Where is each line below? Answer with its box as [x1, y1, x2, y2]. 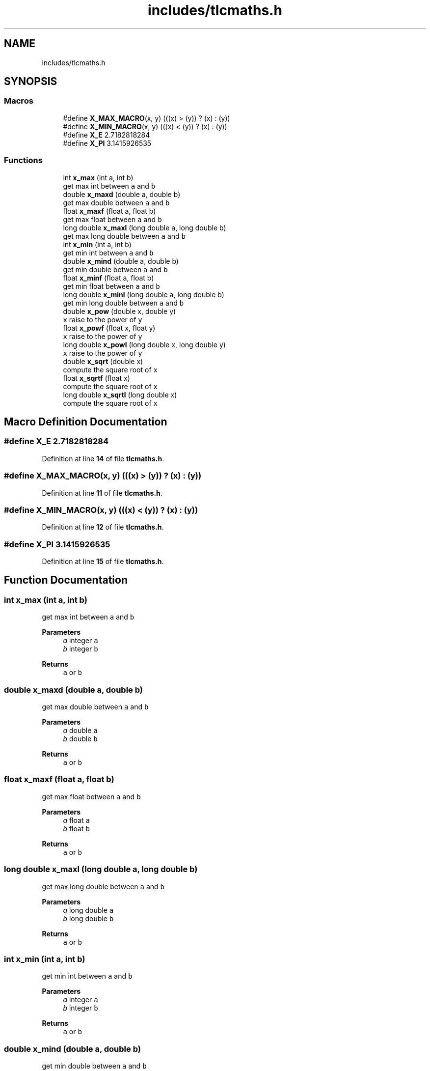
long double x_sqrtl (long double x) [63, 390, 177, 399]
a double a [63, 726, 98, 734]
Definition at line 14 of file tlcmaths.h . [42, 454, 164, 463]
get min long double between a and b [63, 298, 184, 307]
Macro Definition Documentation [4, 415, 167, 428]
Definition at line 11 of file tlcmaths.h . [42, 488, 162, 497]
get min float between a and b [63, 282, 160, 290]
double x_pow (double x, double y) [63, 307, 176, 315]
